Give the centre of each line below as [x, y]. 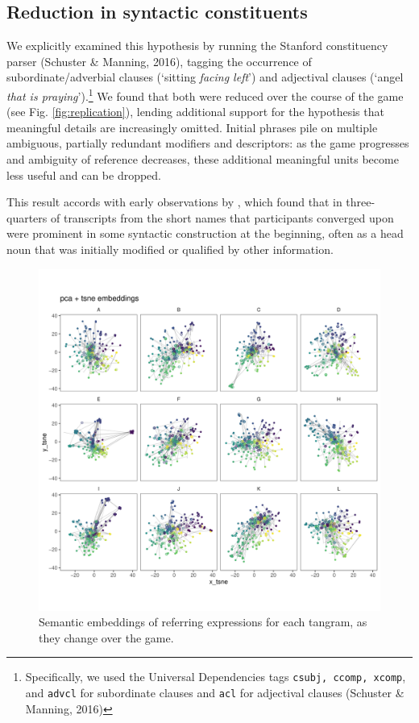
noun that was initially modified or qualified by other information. [170, 249]
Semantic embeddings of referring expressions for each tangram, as [203, 622]
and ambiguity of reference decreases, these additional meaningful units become [203, 159]
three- [361, 202]
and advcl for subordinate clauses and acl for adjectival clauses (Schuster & [215, 693]
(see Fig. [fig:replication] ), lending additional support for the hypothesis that [195, 112]
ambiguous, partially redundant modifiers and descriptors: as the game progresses [208, 143]
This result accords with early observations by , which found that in [174, 202]
